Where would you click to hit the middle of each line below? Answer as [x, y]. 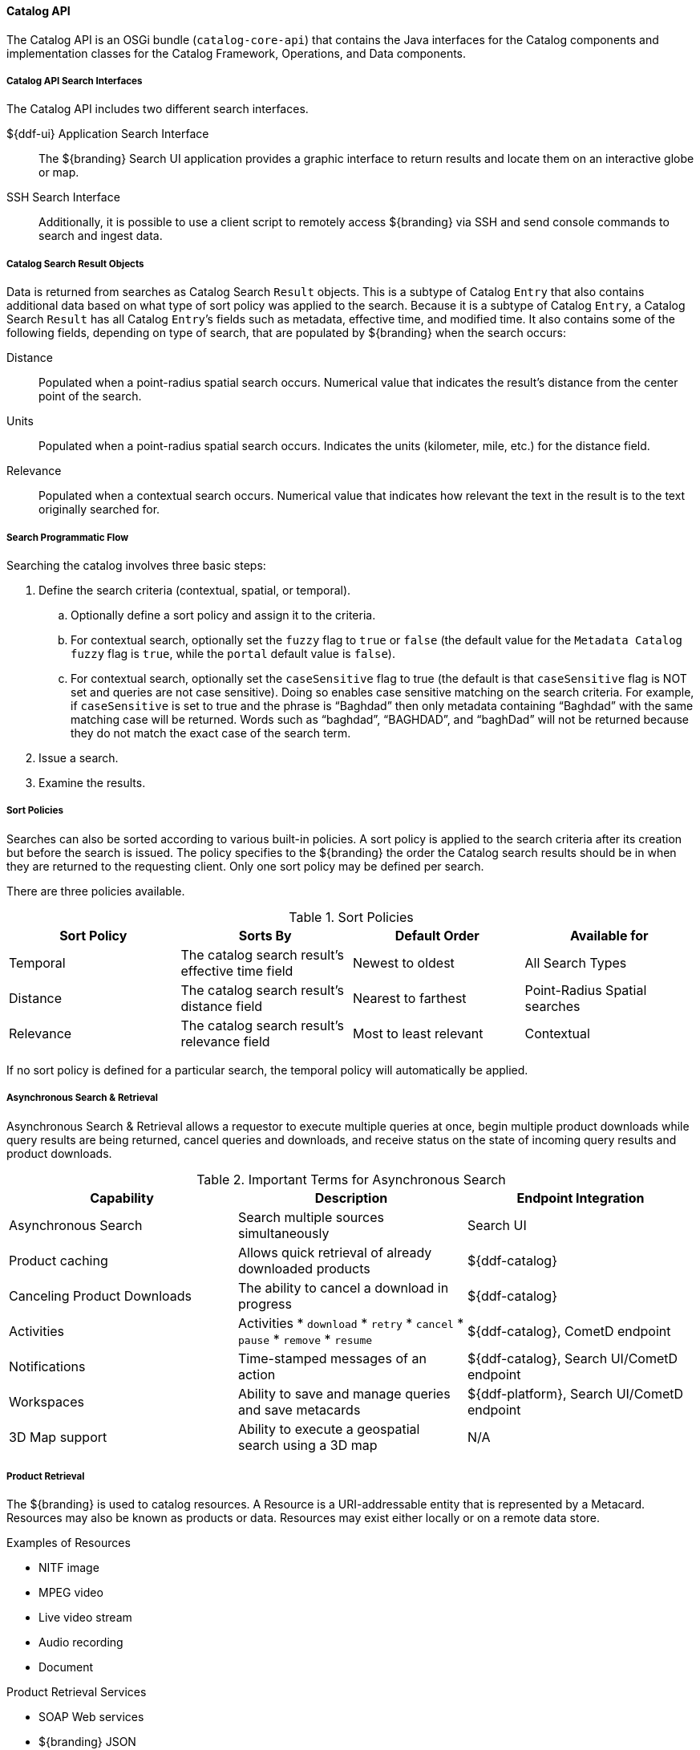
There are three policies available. [96, 891]
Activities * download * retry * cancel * [351, 1323]
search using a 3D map [308, 1445]
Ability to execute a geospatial [329, 1429]
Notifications [47, 1366]
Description [351, 1198]
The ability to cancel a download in [343, 1287]
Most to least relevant [418, 1033]
